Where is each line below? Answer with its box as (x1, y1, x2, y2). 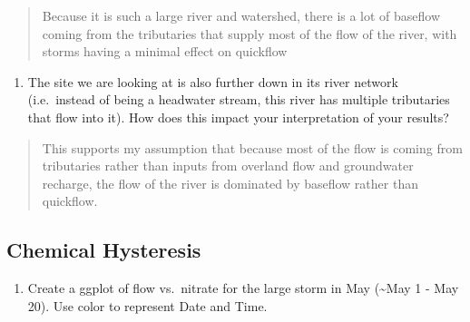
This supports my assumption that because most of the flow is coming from (42, 138, 463, 157)
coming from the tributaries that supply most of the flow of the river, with (42, 24, 457, 43)
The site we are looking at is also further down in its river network (27, 72, 398, 91)
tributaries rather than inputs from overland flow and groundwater (42, 156, 414, 175)
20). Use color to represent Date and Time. (27, 296, 268, 315)
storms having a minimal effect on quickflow (42, 42, 288, 61)
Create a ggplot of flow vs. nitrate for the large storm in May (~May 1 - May (27, 278, 459, 298)
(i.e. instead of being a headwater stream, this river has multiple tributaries (27, 90, 450, 109)
